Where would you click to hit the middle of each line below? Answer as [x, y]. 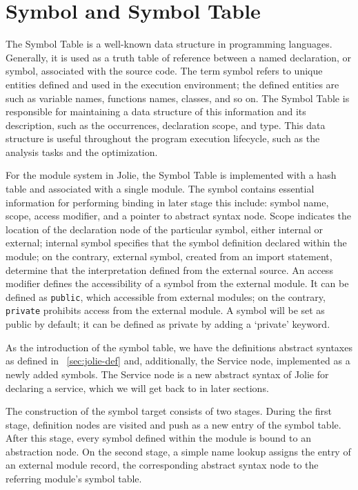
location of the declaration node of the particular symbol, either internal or [165, 229]
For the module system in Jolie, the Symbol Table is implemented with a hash [171, 175]
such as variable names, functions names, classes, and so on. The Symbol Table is [178, 98]
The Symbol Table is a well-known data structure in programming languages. [169, 44]
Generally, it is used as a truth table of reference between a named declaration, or [179, 57]
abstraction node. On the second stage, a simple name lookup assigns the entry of [178, 451]
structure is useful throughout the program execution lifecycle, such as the [163, 138]
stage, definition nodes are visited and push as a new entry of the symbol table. [173, 424]
